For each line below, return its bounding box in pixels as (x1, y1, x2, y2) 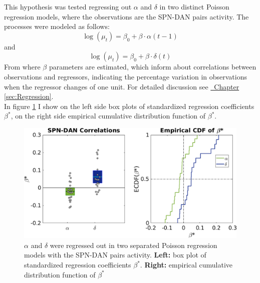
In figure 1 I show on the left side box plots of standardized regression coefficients (4, 100, 254, 111)
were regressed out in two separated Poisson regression (50, 239, 217, 250)
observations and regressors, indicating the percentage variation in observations (4, 71, 247, 81)
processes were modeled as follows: (4, 21, 110, 31)
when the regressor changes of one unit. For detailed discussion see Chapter (4, 81, 239, 91)
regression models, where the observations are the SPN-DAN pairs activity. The (4, 11, 249, 21)
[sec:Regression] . (4, 91, 54, 101)
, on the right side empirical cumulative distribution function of (11, 110, 206, 121)
